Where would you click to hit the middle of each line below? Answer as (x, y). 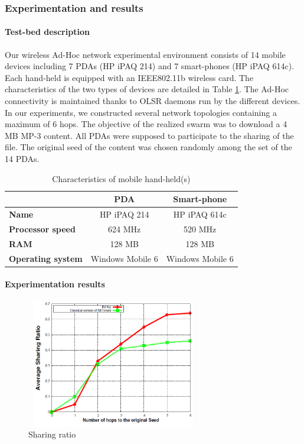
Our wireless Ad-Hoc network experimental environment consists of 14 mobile (145, 54)
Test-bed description (47, 32)
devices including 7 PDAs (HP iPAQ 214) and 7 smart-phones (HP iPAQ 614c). (149, 66)
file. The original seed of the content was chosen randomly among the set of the (148, 147)
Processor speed (42, 229)
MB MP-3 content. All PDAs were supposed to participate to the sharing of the (149, 135)
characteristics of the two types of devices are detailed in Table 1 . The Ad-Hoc (147, 89)
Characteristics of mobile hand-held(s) (121, 178)
